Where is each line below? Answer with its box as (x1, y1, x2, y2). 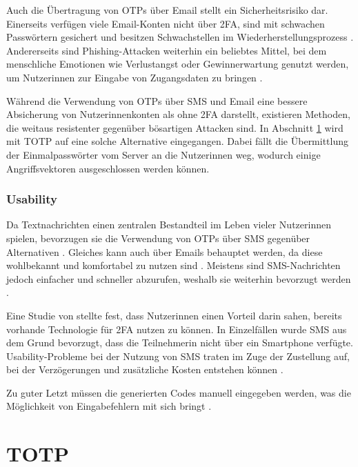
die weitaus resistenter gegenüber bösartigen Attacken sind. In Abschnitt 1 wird (6, 120, 344, 135)
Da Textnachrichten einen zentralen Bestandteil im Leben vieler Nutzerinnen (6, 217, 331, 232)
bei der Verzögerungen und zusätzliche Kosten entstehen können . (6, 362, 284, 377)
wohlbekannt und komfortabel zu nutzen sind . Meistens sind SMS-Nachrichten (6, 258, 341, 272)
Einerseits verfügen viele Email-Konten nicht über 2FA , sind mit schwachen (6, 16, 325, 30)
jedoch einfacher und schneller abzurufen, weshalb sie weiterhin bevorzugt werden (6, 271, 351, 286)
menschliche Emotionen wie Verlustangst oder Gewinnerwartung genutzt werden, (6, 57, 349, 71)
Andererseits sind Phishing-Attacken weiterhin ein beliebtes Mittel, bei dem (6, 43, 327, 57)
